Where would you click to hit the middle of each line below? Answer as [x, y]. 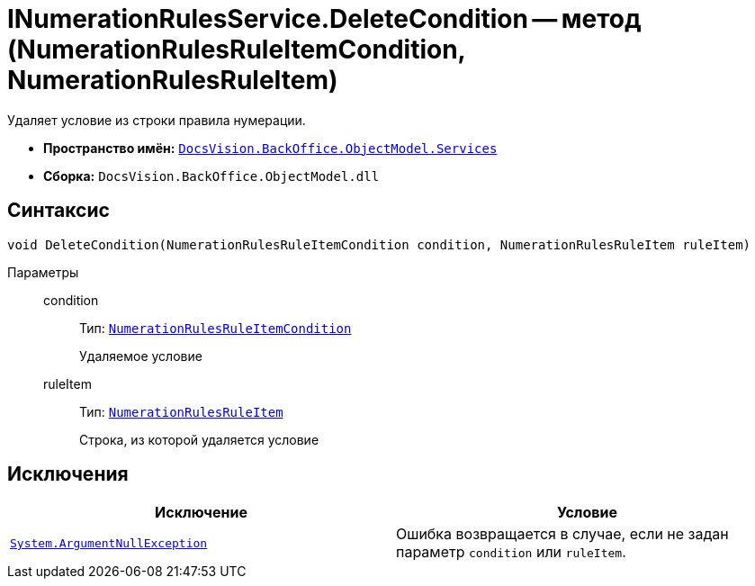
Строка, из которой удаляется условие [199, 439]
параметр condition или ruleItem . [511, 552]
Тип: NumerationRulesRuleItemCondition [216, 328]
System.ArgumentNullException [109, 543]
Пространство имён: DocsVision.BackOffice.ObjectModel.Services [270, 148]
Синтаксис [58, 211]
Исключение [201, 513]
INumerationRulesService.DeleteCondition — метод [324, 19]
